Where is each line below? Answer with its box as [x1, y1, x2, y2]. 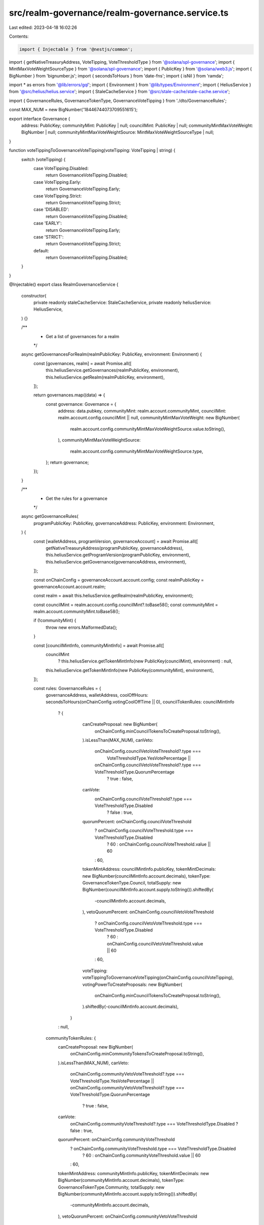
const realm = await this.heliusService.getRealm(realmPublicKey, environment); [33, 593, 194, 599]
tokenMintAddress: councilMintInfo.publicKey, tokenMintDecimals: [82, 866, 216, 872]
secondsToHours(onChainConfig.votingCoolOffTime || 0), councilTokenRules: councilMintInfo [45, 699, 235, 705]
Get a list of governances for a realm [45, 333, 119, 339]
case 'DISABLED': [33, 206, 69, 213]
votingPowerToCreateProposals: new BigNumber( [82, 981, 183, 987]
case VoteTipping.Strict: [33, 193, 82, 198]
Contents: [9, 33, 29, 39]
